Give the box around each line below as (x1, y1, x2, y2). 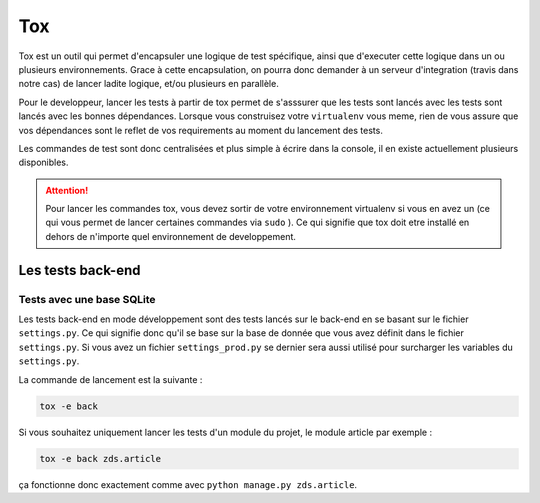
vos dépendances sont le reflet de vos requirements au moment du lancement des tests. (18, 124, 384, 136)
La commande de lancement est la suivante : (18, 373, 203, 385)
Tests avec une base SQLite (18, 292, 156, 306)
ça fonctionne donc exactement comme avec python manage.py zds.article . (18, 478, 358, 490)
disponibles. (18, 156, 69, 169)
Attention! (45, 184, 89, 196)
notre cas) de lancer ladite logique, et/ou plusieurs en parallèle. (18, 78, 279, 90)
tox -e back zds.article (39, 453, 162, 464)
